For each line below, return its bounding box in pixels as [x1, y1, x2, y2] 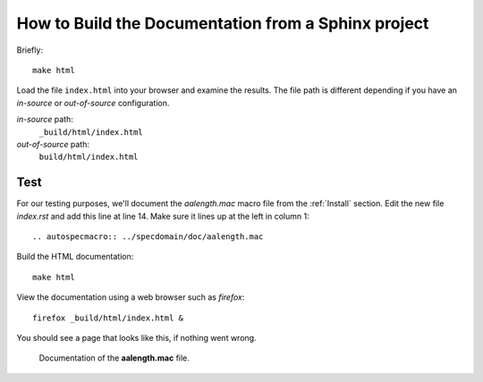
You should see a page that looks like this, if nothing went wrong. [16, 332, 257, 343]
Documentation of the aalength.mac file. [38, 353, 190, 363]
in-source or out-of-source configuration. [16, 97, 170, 108]
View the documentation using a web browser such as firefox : [16, 292, 245, 303]
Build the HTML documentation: [16, 251, 134, 262]
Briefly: [16, 45, 44, 55]
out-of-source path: [16, 138, 89, 149]
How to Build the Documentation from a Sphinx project [16, 13, 429, 33]
